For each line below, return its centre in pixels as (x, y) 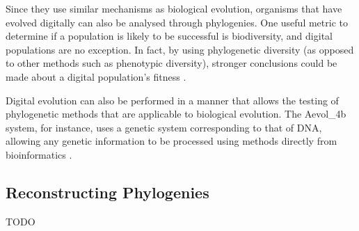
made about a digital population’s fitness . (96, 76)
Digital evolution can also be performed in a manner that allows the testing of (172, 100)
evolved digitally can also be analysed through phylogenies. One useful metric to (177, 22)
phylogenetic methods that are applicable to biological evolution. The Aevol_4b (176, 114)
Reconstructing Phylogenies (107, 192)
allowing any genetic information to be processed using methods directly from (171, 141)
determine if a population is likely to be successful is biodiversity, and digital (169, 36)
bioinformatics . (39, 154)
